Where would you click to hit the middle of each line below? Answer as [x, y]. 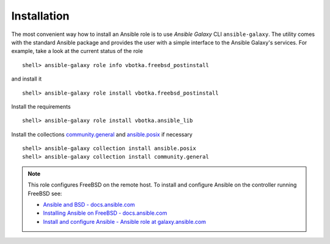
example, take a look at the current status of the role [77, 51]
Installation [40, 16]
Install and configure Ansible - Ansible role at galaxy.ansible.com [125, 221]
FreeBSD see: [45, 193]
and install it [27, 79]
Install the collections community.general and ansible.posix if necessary [102, 134]
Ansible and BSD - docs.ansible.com [89, 205]
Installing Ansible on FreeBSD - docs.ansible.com [105, 213]
